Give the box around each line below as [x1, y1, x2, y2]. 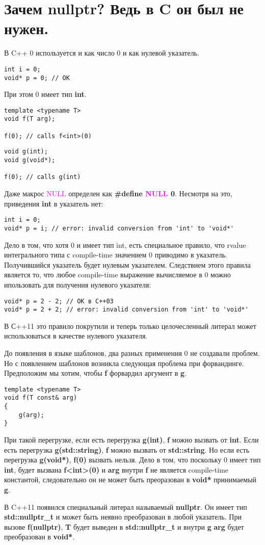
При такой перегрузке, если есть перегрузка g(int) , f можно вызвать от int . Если [4, 434, 259, 445]
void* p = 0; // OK [4, 74, 70, 82]
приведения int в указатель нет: [4, 198, 103, 209]
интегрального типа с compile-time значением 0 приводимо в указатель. [4, 249, 227, 260]
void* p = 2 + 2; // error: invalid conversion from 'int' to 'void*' [4, 306, 249, 314]
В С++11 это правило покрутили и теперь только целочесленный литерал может [4, 320, 256, 331]
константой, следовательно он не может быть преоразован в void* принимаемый [4, 474, 257, 485]
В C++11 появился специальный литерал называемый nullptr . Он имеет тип [4, 501, 247, 512]
